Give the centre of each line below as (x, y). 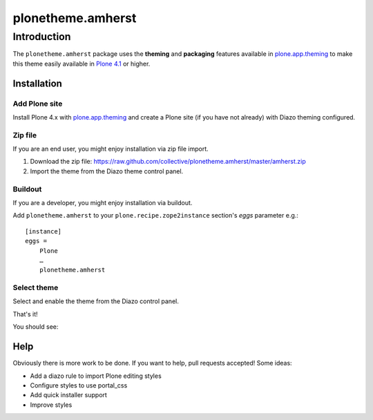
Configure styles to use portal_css (79, 385)
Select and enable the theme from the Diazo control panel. (96, 301)
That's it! (25, 314)
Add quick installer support (68, 395)
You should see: (36, 327)
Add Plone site (38, 104)
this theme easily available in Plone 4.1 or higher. (82, 64)
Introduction (42, 37)
